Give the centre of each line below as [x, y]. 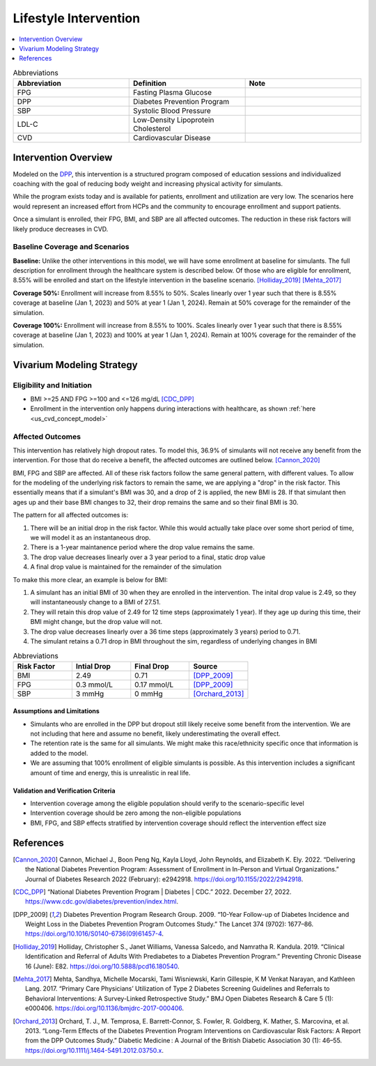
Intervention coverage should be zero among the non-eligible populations [136, 813]
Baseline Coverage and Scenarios [71, 247]
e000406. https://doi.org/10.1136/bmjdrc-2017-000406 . [105, 1008]
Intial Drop [93, 666]
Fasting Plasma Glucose [173, 93]
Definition [150, 84]
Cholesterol [152, 129]
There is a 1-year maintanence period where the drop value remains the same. [142, 547]
